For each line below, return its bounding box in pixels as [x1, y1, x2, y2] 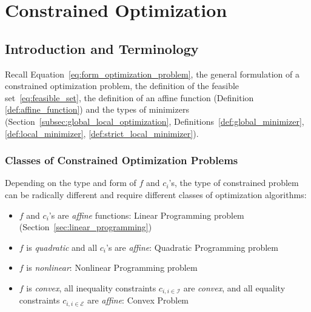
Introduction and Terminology [5, 39, 199, 58]
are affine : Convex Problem [87, 294, 189, 307]
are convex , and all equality [183, 281, 286, 294]
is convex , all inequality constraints [26, 281, 156, 294]
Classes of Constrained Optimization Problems [5, 153, 238, 168]
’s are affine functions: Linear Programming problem [48, 208, 244, 221]
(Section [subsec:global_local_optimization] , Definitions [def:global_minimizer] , [5, 115, 304, 127]
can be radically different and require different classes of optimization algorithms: [5, 188, 307, 201]
